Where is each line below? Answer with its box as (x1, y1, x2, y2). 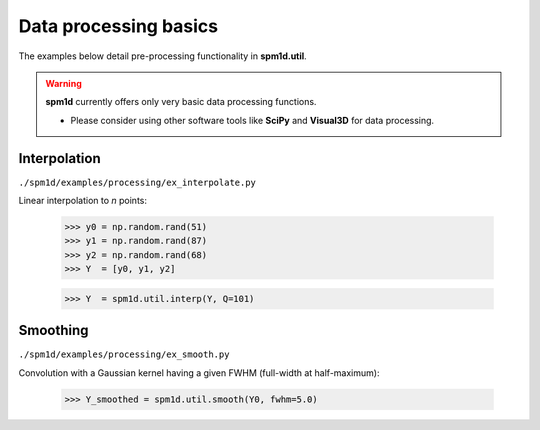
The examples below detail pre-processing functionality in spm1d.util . (18, 50, 307, 62)
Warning (45, 77, 82, 89)
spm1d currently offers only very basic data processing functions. (45, 96, 317, 108)
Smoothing (18, 322, 89, 339)
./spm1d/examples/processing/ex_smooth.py (18, 349, 230, 360)
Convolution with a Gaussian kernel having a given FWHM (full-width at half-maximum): (18, 366, 380, 379)
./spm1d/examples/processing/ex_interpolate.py (18, 176, 257, 188)
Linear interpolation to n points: (18, 195, 147, 207)
